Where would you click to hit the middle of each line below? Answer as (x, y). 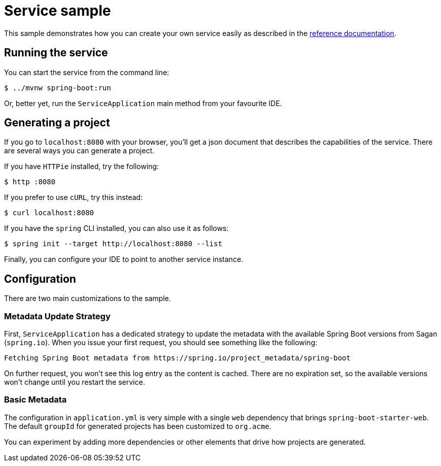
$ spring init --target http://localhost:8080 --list (113, 244)
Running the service (56, 53)
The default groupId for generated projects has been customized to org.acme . (138, 426)
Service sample (58, 11)
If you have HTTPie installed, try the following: (81, 167)
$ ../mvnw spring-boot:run (58, 88)
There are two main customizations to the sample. (88, 298)
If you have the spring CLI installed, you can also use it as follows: (116, 228)
